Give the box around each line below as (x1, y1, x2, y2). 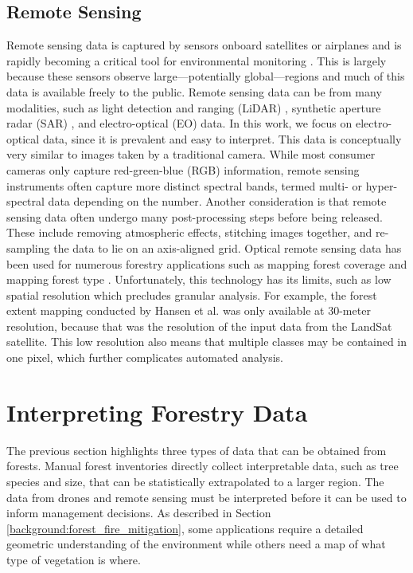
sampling (6, 239, 50, 256)
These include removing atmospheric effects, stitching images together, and (6, 224, 372, 241)
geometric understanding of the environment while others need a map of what (6, 536, 386, 552)
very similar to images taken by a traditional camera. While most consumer (6, 146, 376, 163)
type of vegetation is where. (6, 551, 141, 567)
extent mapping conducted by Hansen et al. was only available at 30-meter (6, 302, 371, 319)
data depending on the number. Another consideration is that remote (48, 193, 387, 210)
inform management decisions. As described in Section (6, 504, 271, 521)
